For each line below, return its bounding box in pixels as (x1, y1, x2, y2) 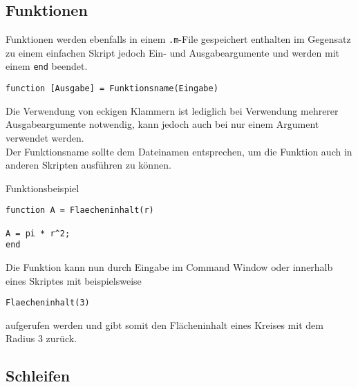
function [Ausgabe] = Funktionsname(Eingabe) (6, 84, 218, 94)
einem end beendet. (6, 59, 88, 73)
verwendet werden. (6, 130, 84, 144)
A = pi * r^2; (6, 228, 70, 238)
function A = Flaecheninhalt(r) (6, 205, 154, 216)
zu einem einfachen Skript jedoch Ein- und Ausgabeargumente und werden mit (6, 45, 340, 59)
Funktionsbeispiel (6, 180, 79, 195)
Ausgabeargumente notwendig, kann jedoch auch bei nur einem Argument (6, 117, 319, 131)
